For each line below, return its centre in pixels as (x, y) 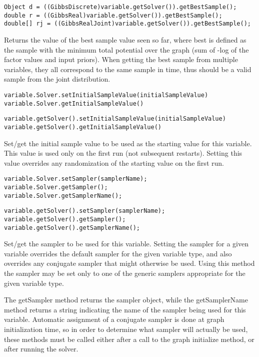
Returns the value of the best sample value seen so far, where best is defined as (125, 39)
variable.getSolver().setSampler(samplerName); (85, 211)
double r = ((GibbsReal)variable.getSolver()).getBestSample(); (113, 15)
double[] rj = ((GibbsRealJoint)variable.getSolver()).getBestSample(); (127, 24)
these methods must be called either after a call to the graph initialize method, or (129, 339)
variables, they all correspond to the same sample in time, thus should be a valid (128, 69)
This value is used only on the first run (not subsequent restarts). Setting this (123, 153)
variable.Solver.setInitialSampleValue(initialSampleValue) (106, 95)
